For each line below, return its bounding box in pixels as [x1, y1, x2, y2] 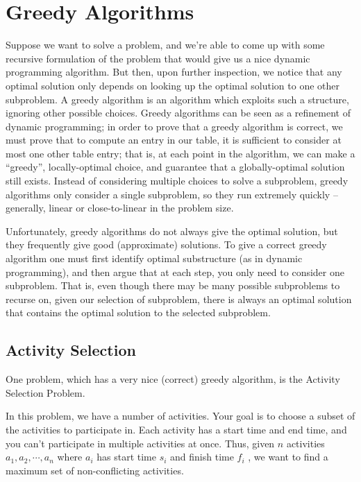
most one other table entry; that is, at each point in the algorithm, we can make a [6, 146, 355, 160]
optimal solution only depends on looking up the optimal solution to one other [6, 78, 339, 92]
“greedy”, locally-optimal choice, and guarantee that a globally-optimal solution [6, 160, 345, 174]
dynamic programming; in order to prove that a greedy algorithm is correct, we [6, 119, 343, 133]
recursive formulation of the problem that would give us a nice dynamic [6, 51, 310, 65]
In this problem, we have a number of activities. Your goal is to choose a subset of [6, 408, 355, 423]
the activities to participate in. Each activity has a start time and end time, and [6, 422, 347, 436]
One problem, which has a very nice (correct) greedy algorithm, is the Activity [6, 372, 340, 386]
